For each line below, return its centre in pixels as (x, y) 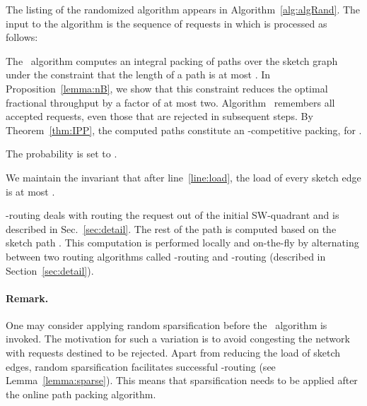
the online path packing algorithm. (81, 394)
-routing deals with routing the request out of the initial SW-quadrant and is (173, 215)
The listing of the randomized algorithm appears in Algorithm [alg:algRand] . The (183, 9)
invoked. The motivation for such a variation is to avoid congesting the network (178, 339)
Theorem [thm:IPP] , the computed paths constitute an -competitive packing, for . (184, 130)
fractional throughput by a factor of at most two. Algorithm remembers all (170, 102)
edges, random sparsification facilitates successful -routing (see (141, 366)
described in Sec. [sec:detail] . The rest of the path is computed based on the (171, 228)
